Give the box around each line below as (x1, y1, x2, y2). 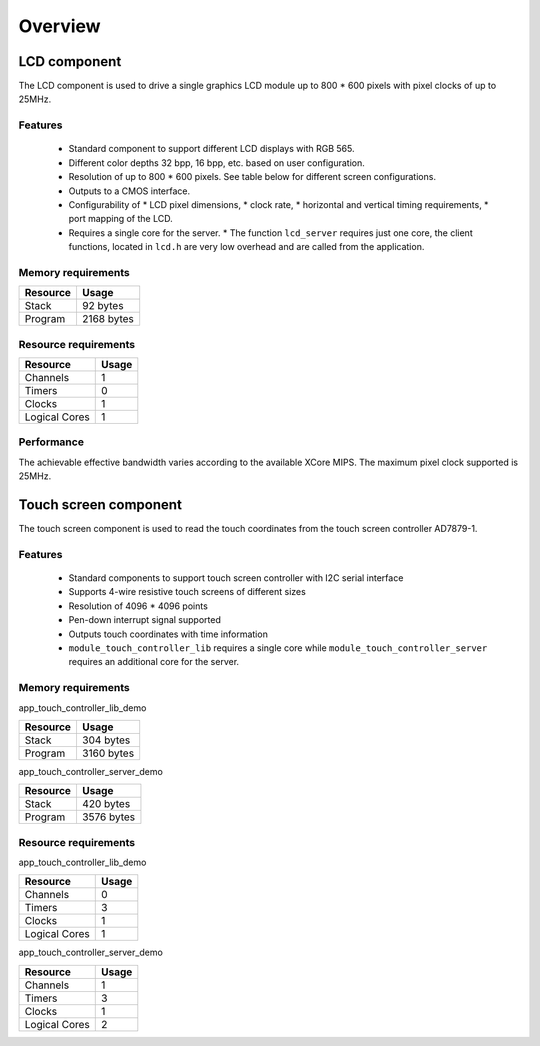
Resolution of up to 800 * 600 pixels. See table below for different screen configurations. (68, 171, 437, 183)
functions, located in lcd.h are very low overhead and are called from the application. (68, 241, 425, 253)
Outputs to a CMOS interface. (68, 185, 191, 197)
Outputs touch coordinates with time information (68, 628, 269, 640)
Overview (18, 15, 101, 37)
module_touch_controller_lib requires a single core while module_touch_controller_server (68, 641, 488, 654)
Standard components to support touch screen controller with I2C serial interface (68, 572, 404, 584)
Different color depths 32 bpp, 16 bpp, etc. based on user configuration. (68, 156, 365, 169)
